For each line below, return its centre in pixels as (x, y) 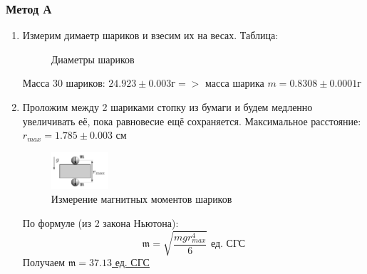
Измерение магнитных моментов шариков (141, 199)
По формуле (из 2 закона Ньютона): (100, 222)
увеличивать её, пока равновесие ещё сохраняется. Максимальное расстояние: (192, 121)
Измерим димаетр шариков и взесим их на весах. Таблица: (150, 35)
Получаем (44, 262)
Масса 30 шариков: (64, 83)
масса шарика (235, 83)
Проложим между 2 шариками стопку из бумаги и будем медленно (167, 107)
